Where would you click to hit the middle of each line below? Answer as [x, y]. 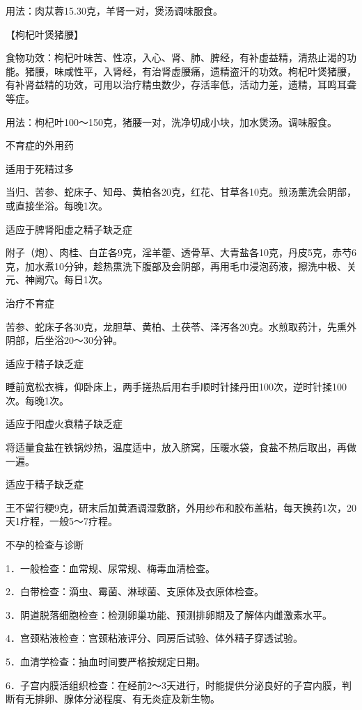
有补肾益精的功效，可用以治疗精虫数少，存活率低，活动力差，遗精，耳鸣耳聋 [181, 85]
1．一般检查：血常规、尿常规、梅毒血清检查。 [110, 568]
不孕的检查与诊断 [45, 545]
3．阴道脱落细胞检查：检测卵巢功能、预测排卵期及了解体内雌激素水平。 [169, 614]
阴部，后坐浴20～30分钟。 [64, 340]
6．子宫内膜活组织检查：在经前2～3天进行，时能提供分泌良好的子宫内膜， [174, 685]
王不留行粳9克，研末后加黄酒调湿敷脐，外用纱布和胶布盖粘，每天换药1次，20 [181, 507]
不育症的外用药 [40, 145]
